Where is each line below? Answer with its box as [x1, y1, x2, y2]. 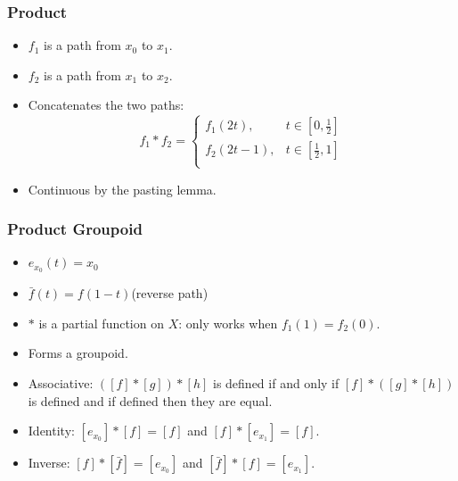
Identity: [28, 421, 75, 440]
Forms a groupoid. [28, 344, 128, 362]
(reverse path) [131, 284, 209, 303]
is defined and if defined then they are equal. [28, 391, 273, 410]
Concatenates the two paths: [28, 95, 184, 114]
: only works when [178, 313, 278, 332]
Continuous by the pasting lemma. [28, 179, 217, 198]
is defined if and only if [212, 374, 339, 393]
